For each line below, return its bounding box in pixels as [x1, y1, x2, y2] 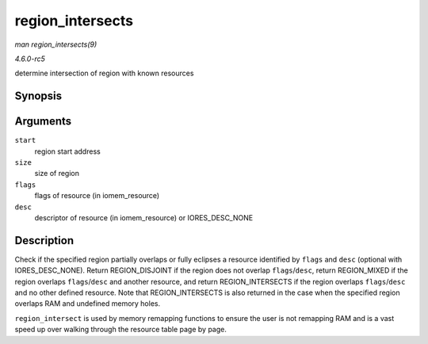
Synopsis [14, 90, 63, 103]
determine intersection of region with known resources [14, 68, 194, 78]
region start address [34, 147, 101, 156]
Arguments [14, 115, 72, 128]
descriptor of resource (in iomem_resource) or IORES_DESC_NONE [34, 212, 254, 222]
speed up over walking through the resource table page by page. [14, 325, 227, 334]
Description [14, 234, 75, 247]
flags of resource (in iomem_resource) [34, 191, 160, 201]
